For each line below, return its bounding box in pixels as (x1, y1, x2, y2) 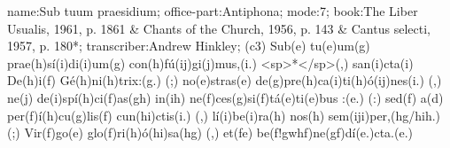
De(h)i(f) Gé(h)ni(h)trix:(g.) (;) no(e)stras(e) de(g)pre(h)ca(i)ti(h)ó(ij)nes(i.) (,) (7, 71, 442, 90)
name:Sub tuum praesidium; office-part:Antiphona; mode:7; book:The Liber (7, 2, 418, 19)
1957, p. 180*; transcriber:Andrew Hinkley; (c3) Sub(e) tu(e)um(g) (7, 36, 370, 55)
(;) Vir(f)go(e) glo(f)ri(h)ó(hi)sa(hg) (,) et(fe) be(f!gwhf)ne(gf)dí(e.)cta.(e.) (7, 123, 413, 142)
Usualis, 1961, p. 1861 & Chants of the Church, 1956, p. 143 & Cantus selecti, (7, 19, 431, 37)
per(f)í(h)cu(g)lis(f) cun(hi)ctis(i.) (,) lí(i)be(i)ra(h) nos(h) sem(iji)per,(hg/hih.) (7, 105, 441, 124)
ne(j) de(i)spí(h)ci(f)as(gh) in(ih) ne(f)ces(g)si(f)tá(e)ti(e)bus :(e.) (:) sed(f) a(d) (7, 88, 444, 106)
